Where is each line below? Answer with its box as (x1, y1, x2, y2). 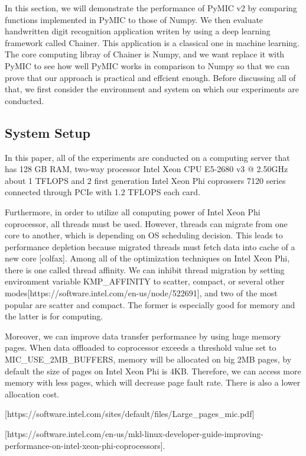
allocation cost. (5, 387, 60, 400)
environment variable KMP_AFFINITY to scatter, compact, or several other (5, 275, 285, 287)
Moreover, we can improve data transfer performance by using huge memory (5, 329, 281, 342)
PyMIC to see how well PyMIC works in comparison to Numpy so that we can (5, 59, 290, 72)
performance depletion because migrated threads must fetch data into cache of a (5, 240, 295, 253)
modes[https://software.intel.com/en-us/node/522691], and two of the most (5, 287, 278, 299)
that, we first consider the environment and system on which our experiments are (5, 83, 299, 95)
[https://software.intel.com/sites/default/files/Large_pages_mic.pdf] (5, 408, 255, 420)
